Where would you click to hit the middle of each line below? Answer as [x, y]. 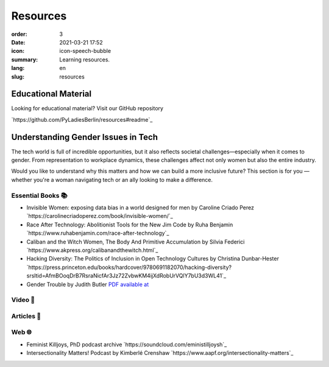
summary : [25, 59]
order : [19, 34]
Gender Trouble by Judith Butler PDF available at [88, 284]
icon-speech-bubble [85, 51]
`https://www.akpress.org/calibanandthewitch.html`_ [92, 250]
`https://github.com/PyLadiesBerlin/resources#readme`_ [82, 119]
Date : [18, 42]
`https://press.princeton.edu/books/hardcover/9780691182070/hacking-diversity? [129, 267]
